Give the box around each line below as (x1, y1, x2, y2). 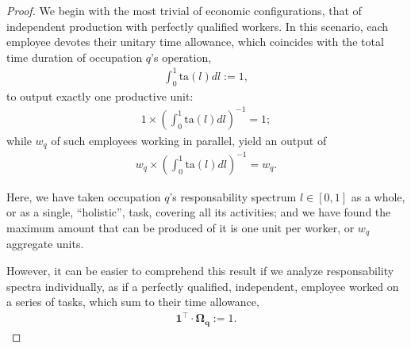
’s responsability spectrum (169, 188, 297, 205)
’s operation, (151, 48, 212, 65)
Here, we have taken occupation (6, 188, 161, 205)
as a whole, (351, 188, 405, 205)
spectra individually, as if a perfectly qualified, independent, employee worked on (6, 277, 399, 294)
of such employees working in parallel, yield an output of (51, 132, 327, 148)
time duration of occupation (6, 48, 143, 65)
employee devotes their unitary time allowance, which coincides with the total (6, 33, 384, 50)
